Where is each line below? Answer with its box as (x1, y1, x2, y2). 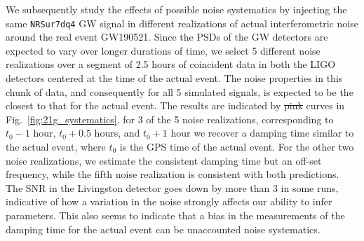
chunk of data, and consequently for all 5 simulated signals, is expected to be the (6, 84, 353, 99)
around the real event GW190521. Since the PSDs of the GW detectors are (6, 29, 328, 44)
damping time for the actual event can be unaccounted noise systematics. (6, 221, 321, 236)
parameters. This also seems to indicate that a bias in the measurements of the (6, 207, 345, 222)
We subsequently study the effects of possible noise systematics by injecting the (6, 2, 347, 16)
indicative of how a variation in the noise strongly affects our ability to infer (6, 194, 332, 209)
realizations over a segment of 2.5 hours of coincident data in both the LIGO (6, 57, 336, 71)
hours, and (94, 125, 140, 140)
